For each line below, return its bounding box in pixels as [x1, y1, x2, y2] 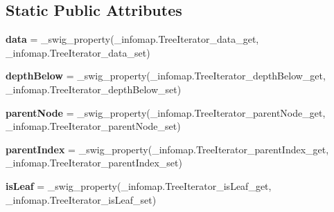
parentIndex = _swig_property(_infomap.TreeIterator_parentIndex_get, [6, 142, 329, 156]
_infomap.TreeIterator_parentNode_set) [6, 119, 181, 133]
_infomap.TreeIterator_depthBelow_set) [6, 81, 182, 96]
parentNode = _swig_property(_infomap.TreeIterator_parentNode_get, [6, 105, 326, 119]
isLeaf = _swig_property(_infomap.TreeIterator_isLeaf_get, [6, 178, 272, 193]
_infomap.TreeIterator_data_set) [6, 45, 150, 59]
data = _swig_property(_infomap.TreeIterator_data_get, [6, 32, 259, 46]
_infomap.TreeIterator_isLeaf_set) [6, 192, 157, 206]
